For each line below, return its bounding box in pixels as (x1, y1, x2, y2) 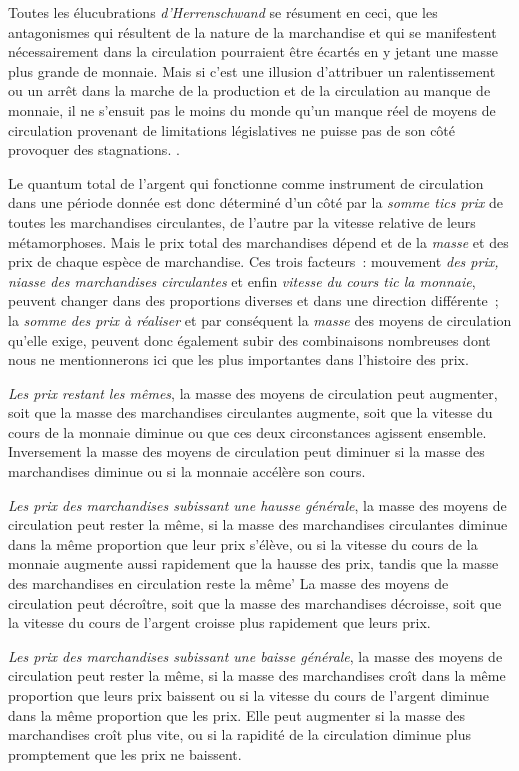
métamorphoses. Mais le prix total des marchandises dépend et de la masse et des (8, 231, 509, 252)
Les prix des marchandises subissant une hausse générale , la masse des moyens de (8, 494, 507, 515)
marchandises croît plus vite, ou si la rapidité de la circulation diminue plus (8, 724, 471, 745)
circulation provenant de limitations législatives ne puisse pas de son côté (8, 119, 456, 140)
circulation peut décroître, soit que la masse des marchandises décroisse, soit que (8, 592, 502, 613)
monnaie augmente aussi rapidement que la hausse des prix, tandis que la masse (8, 553, 499, 574)
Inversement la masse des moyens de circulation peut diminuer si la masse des (8, 441, 485, 462)
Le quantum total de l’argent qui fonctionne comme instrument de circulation (8, 172, 484, 193)
